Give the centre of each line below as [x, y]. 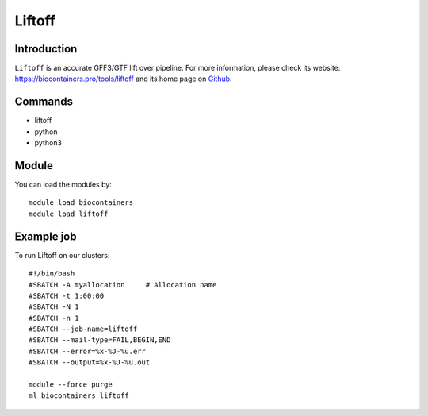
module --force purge [71, 385]
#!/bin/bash [52, 273]
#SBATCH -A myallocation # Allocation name [123, 285]
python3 [48, 143]
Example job [46, 236]
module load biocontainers [81, 203]
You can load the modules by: [63, 185]
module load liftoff [69, 214]
